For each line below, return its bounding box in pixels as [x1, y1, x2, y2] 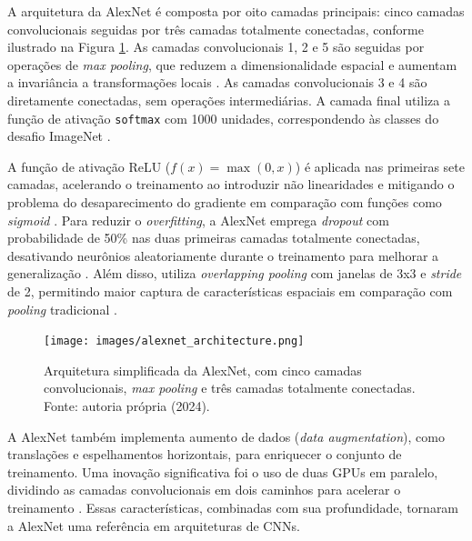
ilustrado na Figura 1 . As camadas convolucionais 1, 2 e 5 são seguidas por [7, 37, 425, 56]
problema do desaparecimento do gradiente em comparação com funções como [7, 193, 442, 211]
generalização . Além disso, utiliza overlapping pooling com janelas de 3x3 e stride [7, 264, 462, 283]
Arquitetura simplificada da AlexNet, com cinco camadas [44, 360, 362, 379]
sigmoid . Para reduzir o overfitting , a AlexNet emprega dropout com [7, 210, 389, 229]
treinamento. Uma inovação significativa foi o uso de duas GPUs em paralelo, [7, 462, 438, 481]
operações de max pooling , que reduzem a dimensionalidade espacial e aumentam [7, 55, 457, 74]
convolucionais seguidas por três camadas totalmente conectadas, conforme [7, 19, 424, 38]
